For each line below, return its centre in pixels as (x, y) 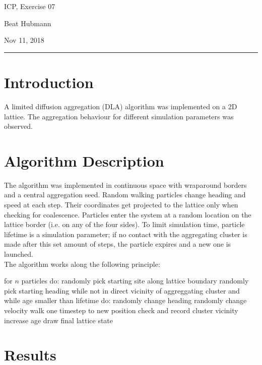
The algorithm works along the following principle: (82, 264)
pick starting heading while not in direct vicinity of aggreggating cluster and (122, 290)
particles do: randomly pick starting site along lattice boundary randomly (135, 281)
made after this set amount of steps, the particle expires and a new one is (118, 244)
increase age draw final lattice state (59, 320)
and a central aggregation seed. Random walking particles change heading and (125, 195)
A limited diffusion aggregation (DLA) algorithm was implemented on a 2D (121, 106)
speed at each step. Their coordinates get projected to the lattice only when (121, 204)
